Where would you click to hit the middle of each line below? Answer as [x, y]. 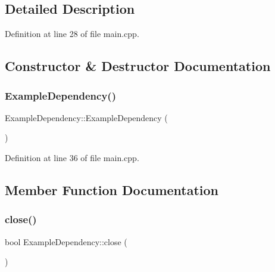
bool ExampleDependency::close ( [66, 241]
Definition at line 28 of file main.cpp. [72, 34]
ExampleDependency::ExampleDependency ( [86, 117]
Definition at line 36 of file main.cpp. [72, 157]
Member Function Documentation [112, 189]
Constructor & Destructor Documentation [138, 66]
